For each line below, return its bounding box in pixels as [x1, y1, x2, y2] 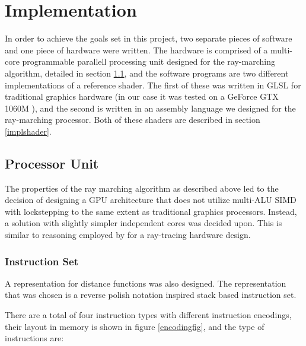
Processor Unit [5, 154, 99, 172]
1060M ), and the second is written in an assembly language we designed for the [5, 101, 296, 114]
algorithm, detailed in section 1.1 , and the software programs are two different [5, 66, 289, 79]
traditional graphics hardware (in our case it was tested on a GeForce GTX [5, 90, 279, 103]
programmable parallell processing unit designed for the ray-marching [22, 55, 275, 68]
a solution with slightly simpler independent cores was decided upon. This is [5, 217, 282, 229]
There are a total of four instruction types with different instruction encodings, [5, 309, 292, 321]
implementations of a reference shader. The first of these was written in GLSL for [5, 78, 301, 91]
